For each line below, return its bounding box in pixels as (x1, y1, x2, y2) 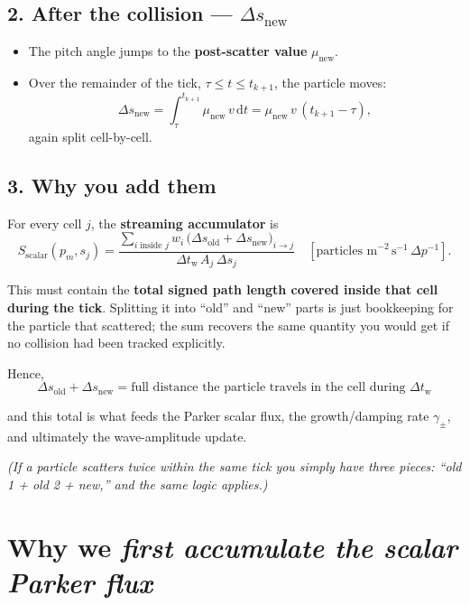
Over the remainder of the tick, (28, 73, 201, 91)
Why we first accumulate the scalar (7, 527, 458, 565)
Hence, (7, 363, 44, 382)
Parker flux (7, 563, 152, 600)
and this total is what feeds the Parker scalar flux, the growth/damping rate (7, 405, 429, 424)
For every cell (7, 213, 82, 232)
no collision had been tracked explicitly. (7, 333, 226, 352)
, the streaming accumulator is (90, 213, 279, 232)
